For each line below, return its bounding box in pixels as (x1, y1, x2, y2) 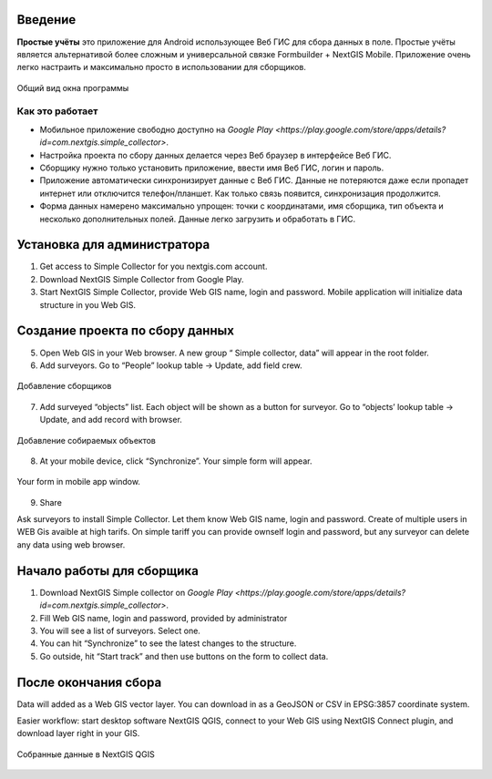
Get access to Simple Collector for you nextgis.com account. (39, 261, 268, 272)
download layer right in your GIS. (16, 728, 140, 739)
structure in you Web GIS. (39, 299, 137, 310)
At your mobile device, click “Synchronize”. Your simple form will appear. (39, 456, 313, 466)
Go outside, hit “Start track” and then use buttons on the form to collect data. (39, 651, 329, 661)
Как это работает (16, 105, 98, 118)
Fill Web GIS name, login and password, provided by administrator (39, 612, 288, 623)
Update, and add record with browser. (39, 415, 182, 425)
